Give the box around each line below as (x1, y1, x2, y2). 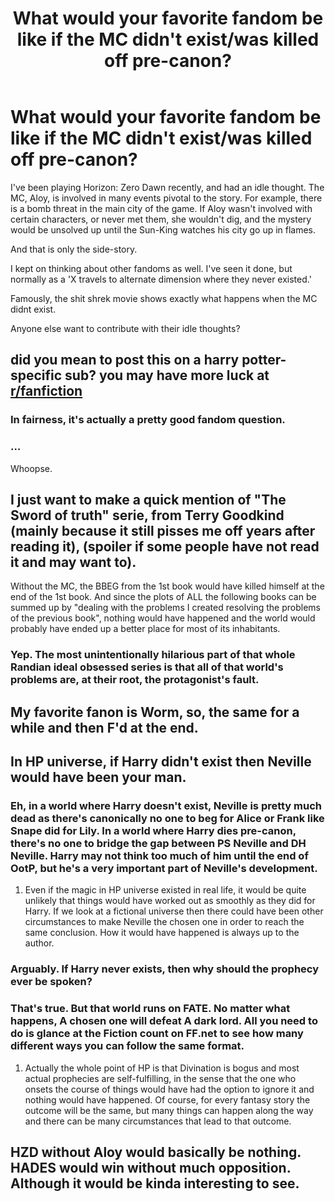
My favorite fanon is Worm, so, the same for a (10, 703, 300, 721)
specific (10, 367, 63, 384)
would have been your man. (10, 769, 187, 786)
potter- (241, 352, 287, 369)
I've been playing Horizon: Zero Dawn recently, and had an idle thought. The (10, 181, 325, 193)
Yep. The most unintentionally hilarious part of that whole (10, 648, 296, 662)
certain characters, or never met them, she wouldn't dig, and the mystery (10, 213, 312, 225)
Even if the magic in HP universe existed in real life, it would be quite (24, 884, 307, 896)
